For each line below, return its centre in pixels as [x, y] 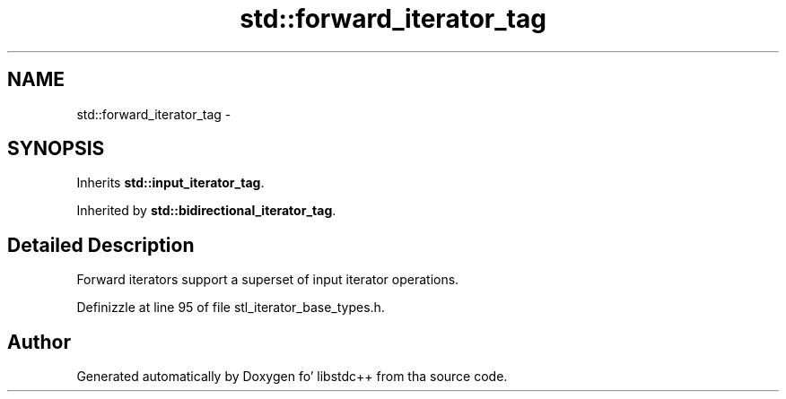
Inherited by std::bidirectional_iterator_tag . [206, 211]
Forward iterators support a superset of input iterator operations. [268, 280]
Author [39, 342]
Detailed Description [101, 245]
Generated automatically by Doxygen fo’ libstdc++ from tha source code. [292, 377]
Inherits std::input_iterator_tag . [170, 183]
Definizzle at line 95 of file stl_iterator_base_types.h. [231, 308]
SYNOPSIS [56, 149]
